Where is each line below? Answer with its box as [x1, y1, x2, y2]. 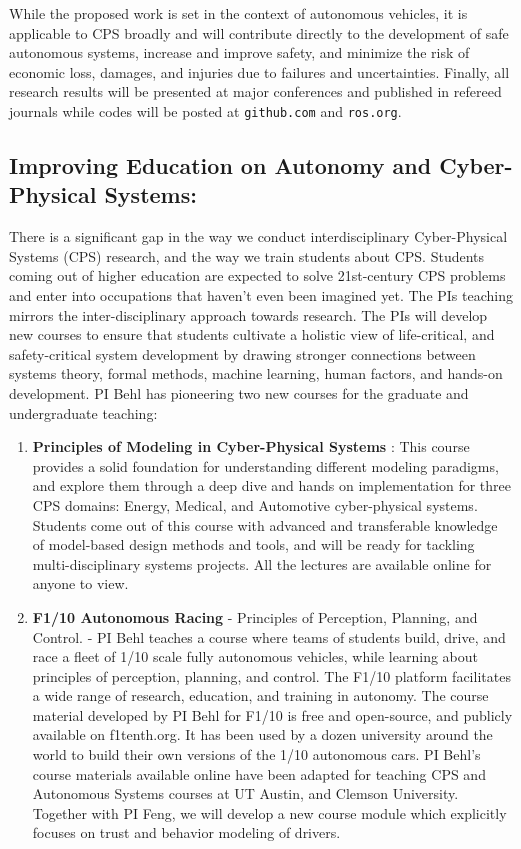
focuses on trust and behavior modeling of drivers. [32, 822, 341, 843]
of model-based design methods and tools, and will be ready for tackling [32, 534, 475, 555]
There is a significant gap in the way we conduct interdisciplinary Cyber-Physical [9, 226, 508, 247]
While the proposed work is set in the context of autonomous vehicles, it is [9, 3, 468, 23]
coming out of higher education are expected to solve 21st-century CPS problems [9, 265, 506, 286]
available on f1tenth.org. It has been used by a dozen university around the [32, 724, 493, 745]
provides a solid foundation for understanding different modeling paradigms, [32, 455, 499, 476]
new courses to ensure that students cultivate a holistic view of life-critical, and [9, 324, 495, 345]
